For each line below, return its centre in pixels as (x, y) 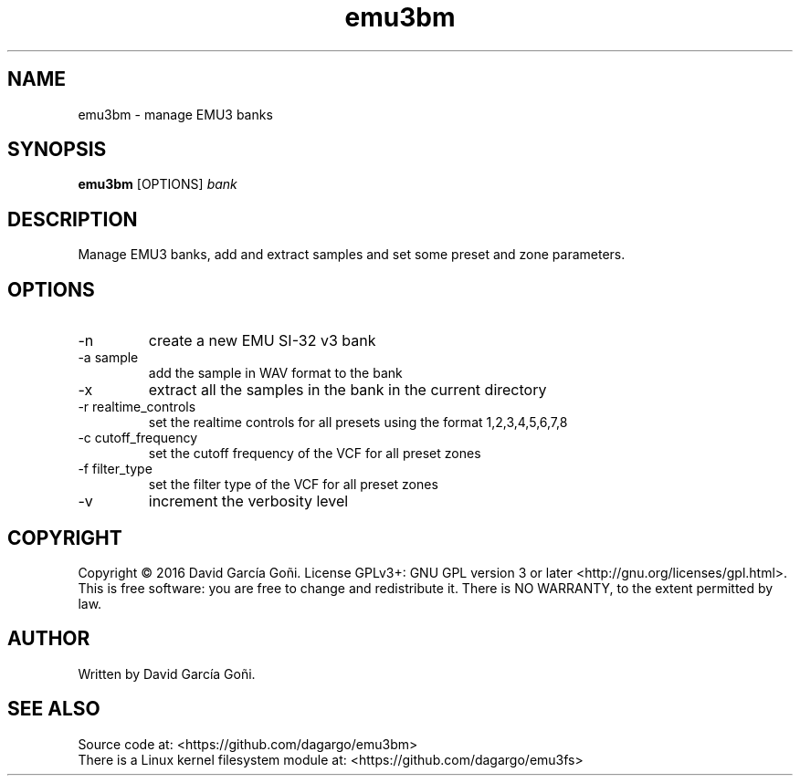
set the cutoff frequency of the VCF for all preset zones (315, 454)
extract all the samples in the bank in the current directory (347, 390)
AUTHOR (49, 639)
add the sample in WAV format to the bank (275, 373)
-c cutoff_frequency (138, 438)
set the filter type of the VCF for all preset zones (293, 485)
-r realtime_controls (137, 407)
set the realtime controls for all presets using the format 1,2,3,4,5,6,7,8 (358, 423)
